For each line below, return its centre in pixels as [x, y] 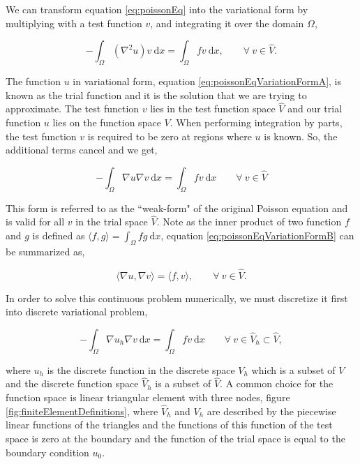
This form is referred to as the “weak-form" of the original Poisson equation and [177, 208]
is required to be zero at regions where [170, 136]
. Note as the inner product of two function [249, 222]
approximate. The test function [73, 108]
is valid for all [35, 222]
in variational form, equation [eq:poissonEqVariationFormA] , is [207, 81]
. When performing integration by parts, [256, 122]
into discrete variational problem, [77, 312]
